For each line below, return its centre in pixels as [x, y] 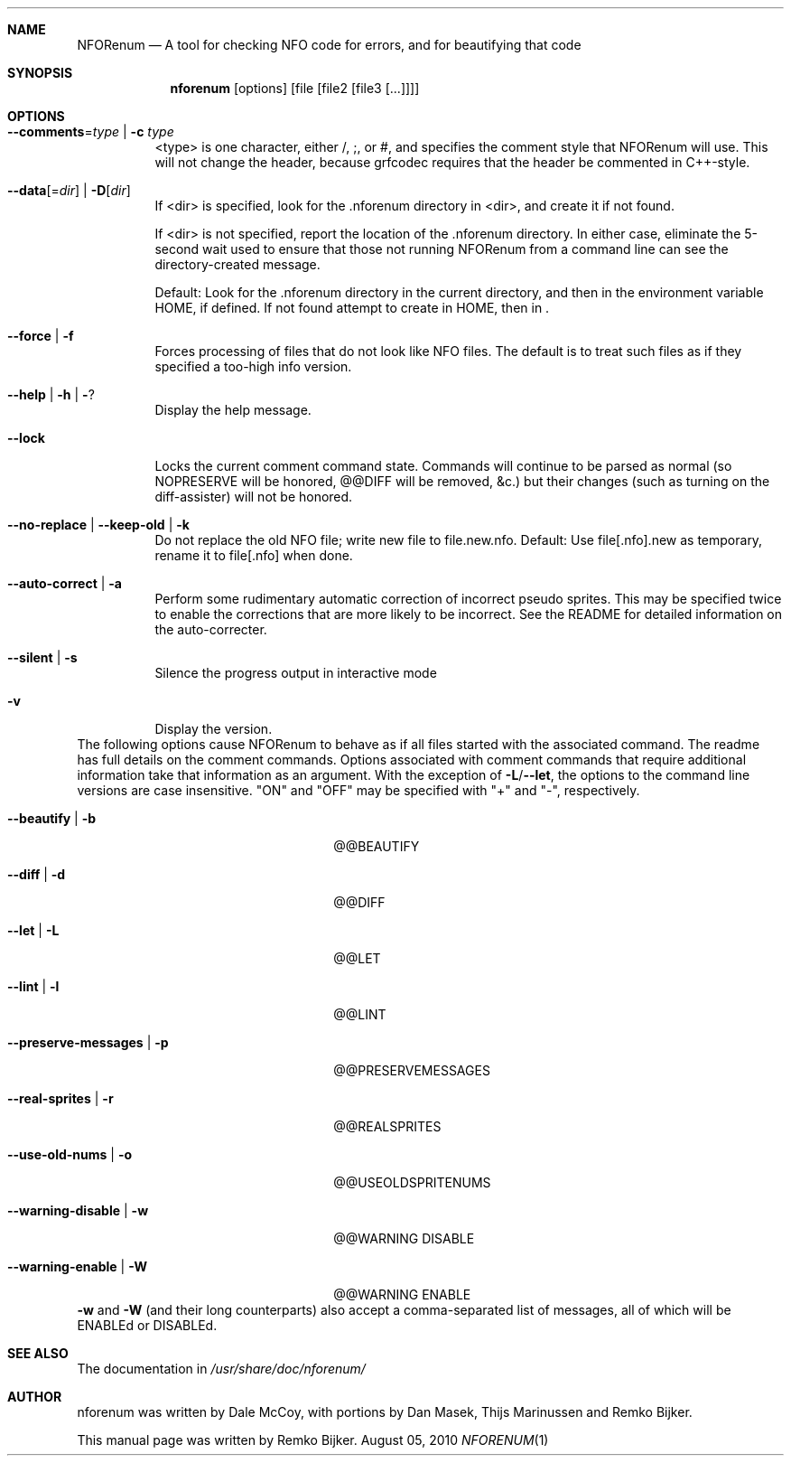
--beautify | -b [52, 818]
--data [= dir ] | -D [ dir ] [69, 190]
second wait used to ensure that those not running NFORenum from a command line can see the [442, 249]
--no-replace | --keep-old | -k [98, 525]
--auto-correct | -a [65, 583]
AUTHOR [35, 1397]
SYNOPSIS [40, 73]
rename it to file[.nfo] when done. [254, 555]
